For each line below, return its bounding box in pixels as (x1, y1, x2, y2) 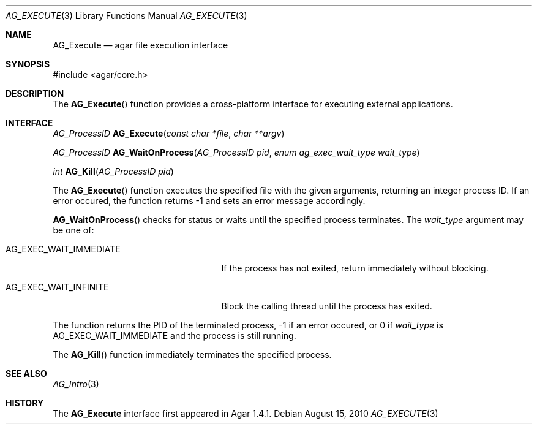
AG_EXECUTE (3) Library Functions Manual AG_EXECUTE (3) (6, 10, 247, 21)
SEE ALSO (6, 368, 47, 379)
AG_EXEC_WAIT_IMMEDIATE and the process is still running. (53, 330, 296, 341)
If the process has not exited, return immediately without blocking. (221, 263, 489, 273)
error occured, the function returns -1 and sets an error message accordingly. (53, 196, 366, 206)
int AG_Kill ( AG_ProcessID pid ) (53, 166, 174, 177)
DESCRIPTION (6, 88, 64, 99)
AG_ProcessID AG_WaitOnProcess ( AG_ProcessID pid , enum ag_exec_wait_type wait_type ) (53, 147, 420, 158)
